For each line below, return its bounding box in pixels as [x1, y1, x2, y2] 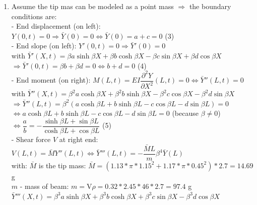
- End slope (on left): [11, 40, 77, 51]
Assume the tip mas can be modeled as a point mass [11, 1, 174, 11]
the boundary [189, 1, 231, 11]
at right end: [59, 133, 98, 144]
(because [172, 108, 199, 118]
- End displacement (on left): [11, 21, 101, 31]
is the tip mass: [38, 160, 86, 170]
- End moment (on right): [11, 75, 91, 85]
